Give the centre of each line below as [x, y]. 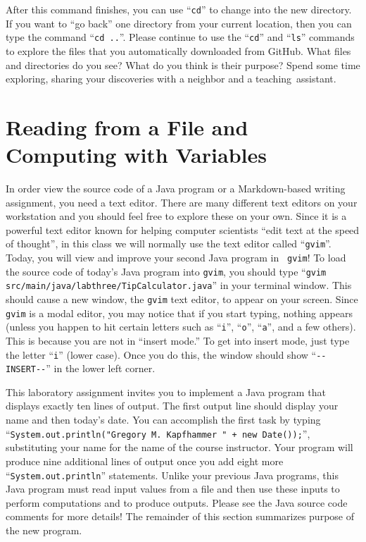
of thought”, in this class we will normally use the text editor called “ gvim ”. [169, 244]
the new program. [44, 530]
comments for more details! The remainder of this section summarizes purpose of [180, 516]
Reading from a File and [127, 127]
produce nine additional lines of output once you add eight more [145, 461]
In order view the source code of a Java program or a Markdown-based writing [176, 188]
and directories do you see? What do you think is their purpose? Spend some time [183, 64]
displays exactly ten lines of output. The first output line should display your [172, 406]
